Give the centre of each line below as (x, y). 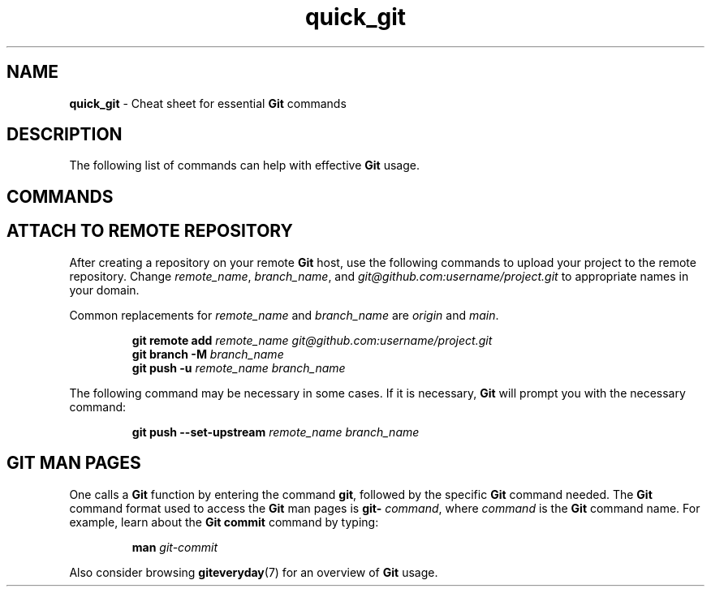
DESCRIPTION (65, 135)
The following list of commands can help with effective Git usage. (244, 165)
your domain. (104, 290)
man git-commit (175, 547)
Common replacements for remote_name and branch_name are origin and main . (284, 315)
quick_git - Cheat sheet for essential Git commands (208, 103)
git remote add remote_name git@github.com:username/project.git (312, 340)
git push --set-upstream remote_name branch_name (276, 432)
